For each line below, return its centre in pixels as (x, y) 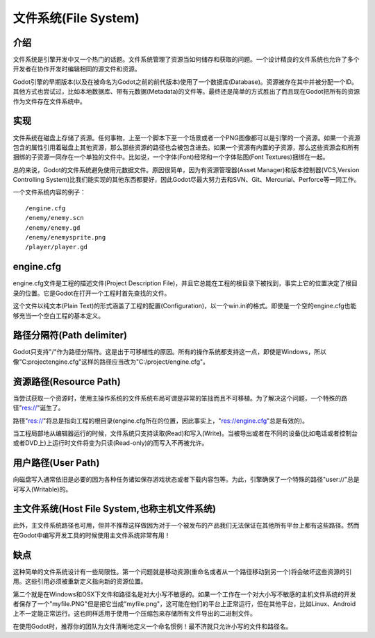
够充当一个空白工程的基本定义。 (58, 315)
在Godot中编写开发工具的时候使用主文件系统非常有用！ (92, 535)
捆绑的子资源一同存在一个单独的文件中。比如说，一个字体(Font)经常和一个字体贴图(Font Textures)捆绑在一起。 (171, 157)
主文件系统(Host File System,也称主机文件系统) (115, 509)
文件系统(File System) (76, 18)
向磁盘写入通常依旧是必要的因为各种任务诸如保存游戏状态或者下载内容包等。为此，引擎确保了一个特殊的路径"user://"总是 (186, 480)
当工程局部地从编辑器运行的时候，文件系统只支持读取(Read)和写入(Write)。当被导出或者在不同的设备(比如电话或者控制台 (185, 433)
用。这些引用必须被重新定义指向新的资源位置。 (80, 581)
